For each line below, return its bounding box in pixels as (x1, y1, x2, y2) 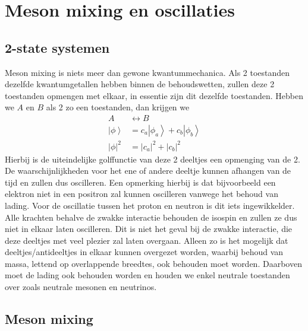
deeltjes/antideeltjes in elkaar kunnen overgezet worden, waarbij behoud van (5, 246, 284, 258)
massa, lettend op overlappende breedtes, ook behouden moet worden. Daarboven (5, 257, 302, 269)
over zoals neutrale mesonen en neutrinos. (5, 281, 157, 293)
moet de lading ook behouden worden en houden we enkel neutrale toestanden (5, 269, 290, 281)
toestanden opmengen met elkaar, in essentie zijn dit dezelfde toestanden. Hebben (5, 89, 303, 101)
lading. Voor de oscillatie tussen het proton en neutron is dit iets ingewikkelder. (5, 199, 295, 211)
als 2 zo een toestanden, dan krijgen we (46, 101, 190, 113)
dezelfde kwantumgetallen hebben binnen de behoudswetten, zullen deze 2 (5, 78, 275, 90)
